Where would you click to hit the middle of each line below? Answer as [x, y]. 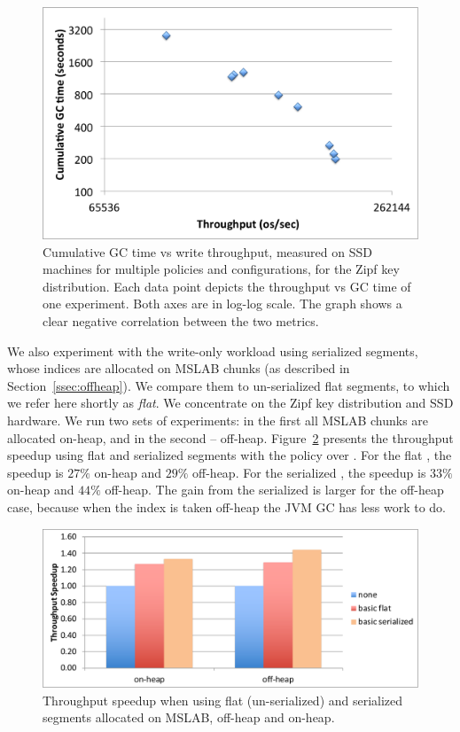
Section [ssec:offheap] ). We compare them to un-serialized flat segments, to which [229, 385]
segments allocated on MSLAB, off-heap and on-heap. [189, 717]
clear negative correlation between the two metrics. [181, 321]
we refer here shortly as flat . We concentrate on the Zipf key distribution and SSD [230, 403]
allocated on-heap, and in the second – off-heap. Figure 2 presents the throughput [230, 437]
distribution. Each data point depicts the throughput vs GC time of [227, 286]
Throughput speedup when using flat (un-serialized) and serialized [223, 700]
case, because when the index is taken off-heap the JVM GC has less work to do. [226, 507]
